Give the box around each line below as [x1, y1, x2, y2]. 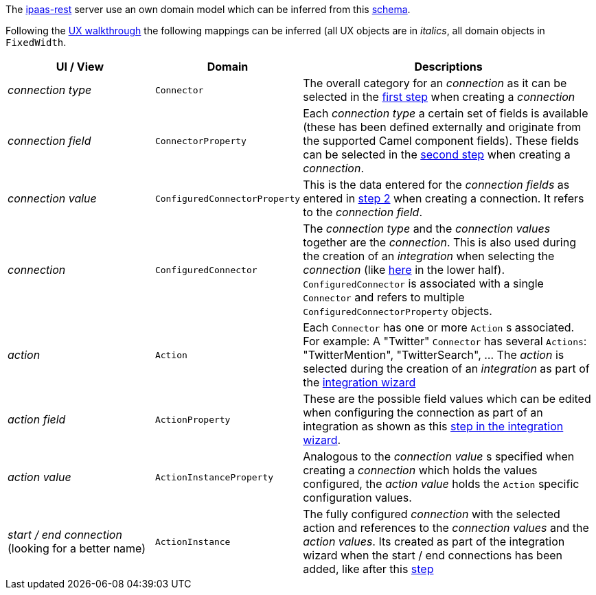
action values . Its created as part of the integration [303, 535, 565, 548]
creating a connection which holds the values [303, 463, 538, 477]
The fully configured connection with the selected [303, 507, 560, 521]
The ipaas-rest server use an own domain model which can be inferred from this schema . [5, 3, 411, 15]
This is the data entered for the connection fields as [303, 178, 570, 191]
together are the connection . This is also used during [303, 235, 576, 249]
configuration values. [303, 491, 412, 504]
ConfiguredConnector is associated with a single [303, 277, 544, 290]
